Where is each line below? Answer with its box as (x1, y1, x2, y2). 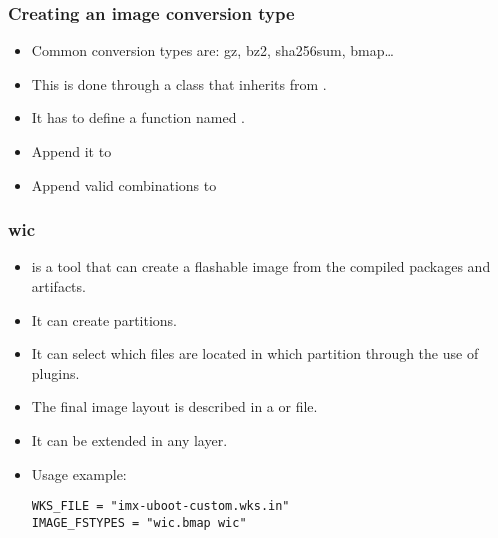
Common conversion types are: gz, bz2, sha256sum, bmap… (31, 40, 394, 61)
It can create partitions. (31, 309, 178, 330)
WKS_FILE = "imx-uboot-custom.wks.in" (31, 499, 290, 514)
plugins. (31, 362, 80, 383)
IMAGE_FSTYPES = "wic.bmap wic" (31, 515, 247, 530)
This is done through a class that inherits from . (31, 73, 327, 94)
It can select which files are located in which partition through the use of (31, 343, 479, 364)
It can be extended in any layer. (31, 429, 228, 450)
